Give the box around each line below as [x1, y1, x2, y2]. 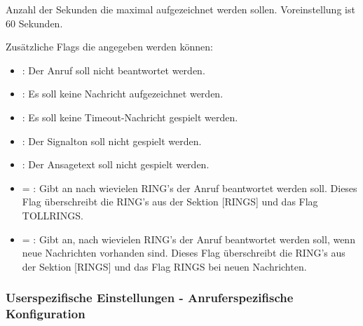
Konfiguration [6, 305, 85, 322]
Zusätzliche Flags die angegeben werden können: [6, 39, 213, 54]
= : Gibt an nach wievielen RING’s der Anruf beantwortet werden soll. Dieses [22, 180, 357, 195]
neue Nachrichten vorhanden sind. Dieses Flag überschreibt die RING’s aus [22, 245, 345, 260]
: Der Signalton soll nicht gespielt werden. [22, 133, 202, 148]
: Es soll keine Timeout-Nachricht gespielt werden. [22, 109, 238, 124]
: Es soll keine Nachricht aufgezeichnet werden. [22, 86, 224, 101]
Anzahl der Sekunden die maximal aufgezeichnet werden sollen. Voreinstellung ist [6, 2, 355, 16]
